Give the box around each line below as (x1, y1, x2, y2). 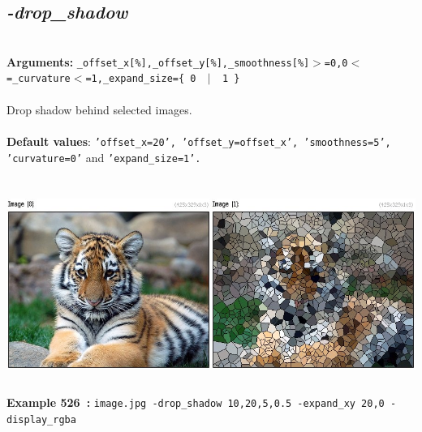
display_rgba (6, 414, 76, 426)
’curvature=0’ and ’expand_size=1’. (6, 148, 201, 165)
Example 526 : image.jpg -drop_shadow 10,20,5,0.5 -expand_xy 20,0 (6, 394, 385, 411)
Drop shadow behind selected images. (6, 101, 192, 118)
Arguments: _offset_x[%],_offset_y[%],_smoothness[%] (6, 53, 310, 70)
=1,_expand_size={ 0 (85, 73, 196, 85)
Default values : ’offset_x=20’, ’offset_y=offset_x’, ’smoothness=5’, (6, 132, 391, 149)
